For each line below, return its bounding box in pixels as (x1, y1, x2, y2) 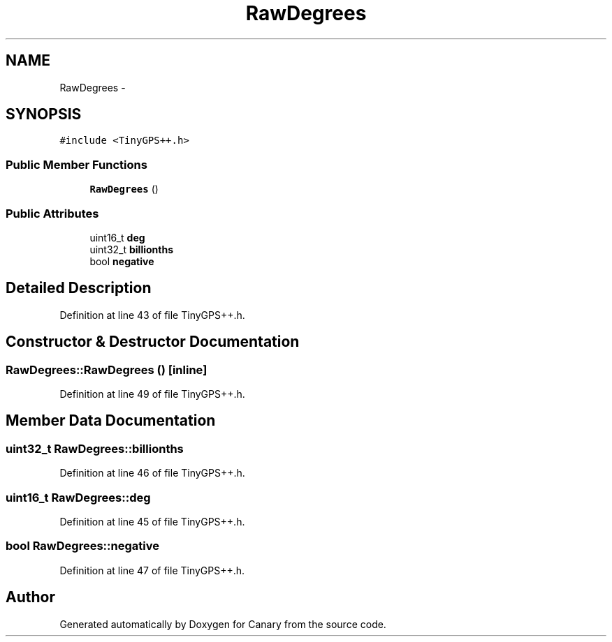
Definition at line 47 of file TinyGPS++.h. (59, 564, 245, 576)
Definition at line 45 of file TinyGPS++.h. (59, 515, 245, 528)
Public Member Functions (6, 157, 147, 172)
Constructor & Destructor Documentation (6, 333, 300, 351)
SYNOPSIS (6, 105, 82, 124)
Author (6, 588, 55, 606)
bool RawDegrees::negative (6, 539, 159, 553)
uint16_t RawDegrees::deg (6, 490, 151, 505)
